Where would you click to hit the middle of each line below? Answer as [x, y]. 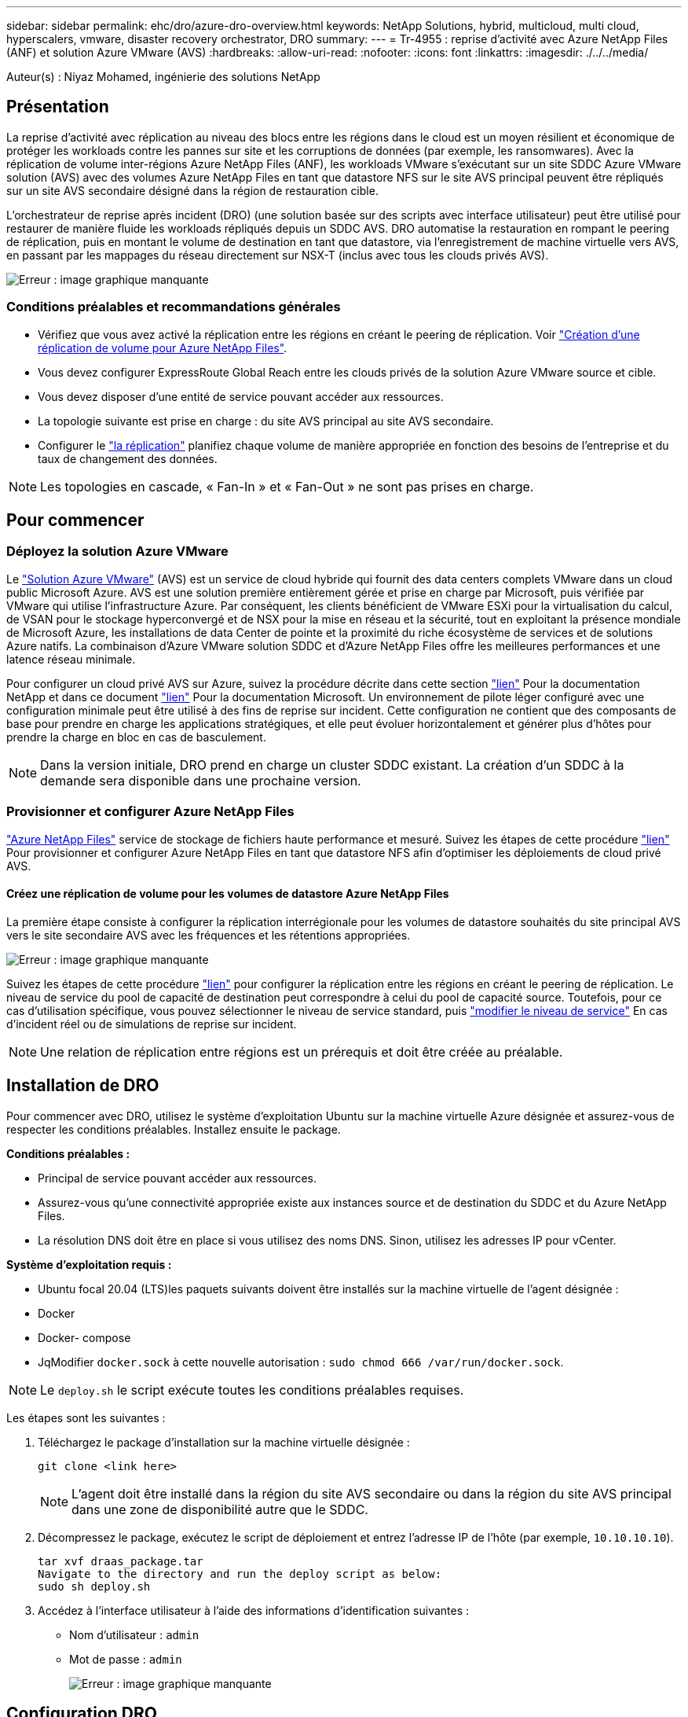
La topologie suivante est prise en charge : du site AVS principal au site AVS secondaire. [266, 421]
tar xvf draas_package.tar [121, 1561]
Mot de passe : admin [126, 1659]
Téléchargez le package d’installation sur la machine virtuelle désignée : [224, 1442]
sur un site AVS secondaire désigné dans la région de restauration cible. [192, 190]
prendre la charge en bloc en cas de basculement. [136, 737]
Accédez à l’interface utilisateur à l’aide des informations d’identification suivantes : [254, 1610]
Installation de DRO [83, 1086]
